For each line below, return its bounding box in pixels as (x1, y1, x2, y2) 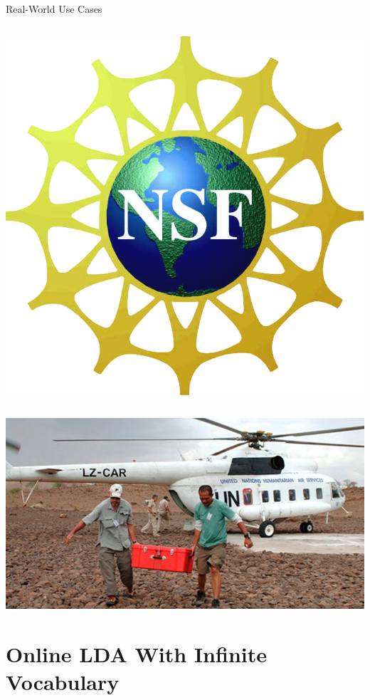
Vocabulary (6, 667, 120, 696)
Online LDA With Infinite (6, 639, 267, 669)
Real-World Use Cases (6, 1, 102, 16)
